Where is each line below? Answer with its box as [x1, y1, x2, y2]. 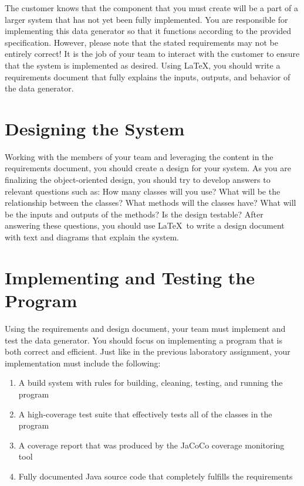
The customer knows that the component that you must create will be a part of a [5, 2, 299, 13]
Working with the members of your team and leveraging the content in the [5, 150, 273, 162]
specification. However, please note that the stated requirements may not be [5, 36, 278, 48]
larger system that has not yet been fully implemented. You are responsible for [5, 13, 288, 25]
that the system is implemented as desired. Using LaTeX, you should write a [5, 59, 281, 71]
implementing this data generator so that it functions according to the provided [5, 25, 292, 37]
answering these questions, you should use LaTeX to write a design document [5, 219, 285, 232]
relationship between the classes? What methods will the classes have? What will [5, 196, 296, 209]
